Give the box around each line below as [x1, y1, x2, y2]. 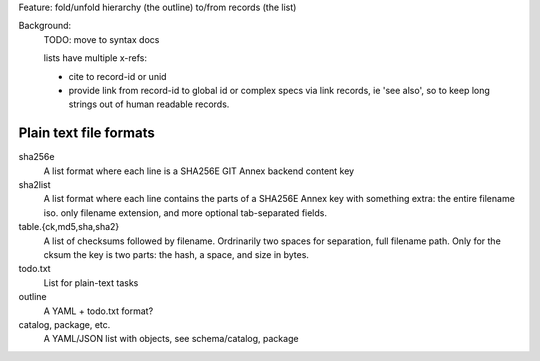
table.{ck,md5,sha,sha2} [18, 221, 120, 233]
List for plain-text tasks [43, 276, 139, 289]
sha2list [18, 179, 51, 191]
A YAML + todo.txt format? [43, 305, 154, 317]
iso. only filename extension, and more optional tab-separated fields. [43, 206, 327, 219]
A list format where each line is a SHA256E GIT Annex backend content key [43, 165, 355, 177]
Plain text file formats [18, 125, 155, 142]
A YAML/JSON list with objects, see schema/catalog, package [43, 333, 299, 345]
